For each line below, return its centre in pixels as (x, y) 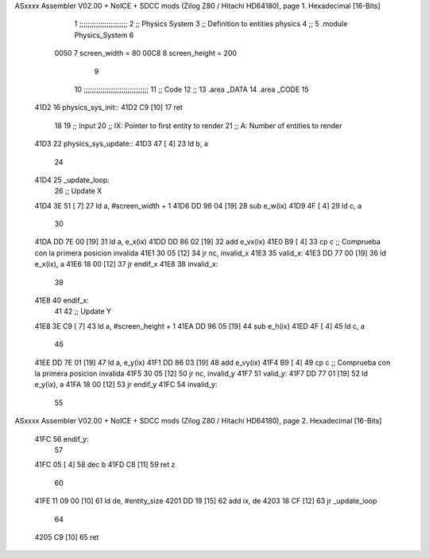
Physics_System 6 (104, 35)
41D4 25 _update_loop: (72, 180)
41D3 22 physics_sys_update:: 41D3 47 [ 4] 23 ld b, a (121, 144)
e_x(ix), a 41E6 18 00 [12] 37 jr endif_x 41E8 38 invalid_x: (126, 264)
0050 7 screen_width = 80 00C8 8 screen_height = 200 (146, 53)
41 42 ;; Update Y (83, 311)
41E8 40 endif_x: (62, 300)
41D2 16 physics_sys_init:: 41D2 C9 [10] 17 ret (108, 107)
